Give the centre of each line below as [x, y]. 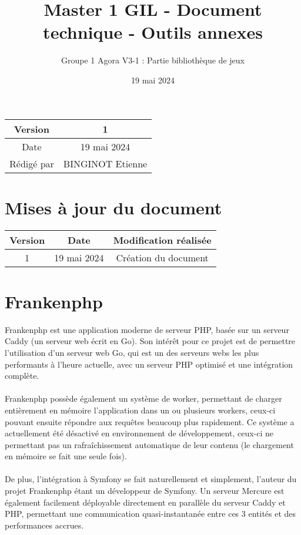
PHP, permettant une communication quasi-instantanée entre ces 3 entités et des [150, 514]
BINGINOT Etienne [105, 163]
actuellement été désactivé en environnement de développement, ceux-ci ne [139, 433]
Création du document [162, 257]
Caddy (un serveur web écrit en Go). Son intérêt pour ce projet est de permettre [150, 341]
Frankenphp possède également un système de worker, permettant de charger [143, 398]
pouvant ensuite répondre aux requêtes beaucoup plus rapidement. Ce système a [150, 421]
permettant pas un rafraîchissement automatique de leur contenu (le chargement [149, 444]
